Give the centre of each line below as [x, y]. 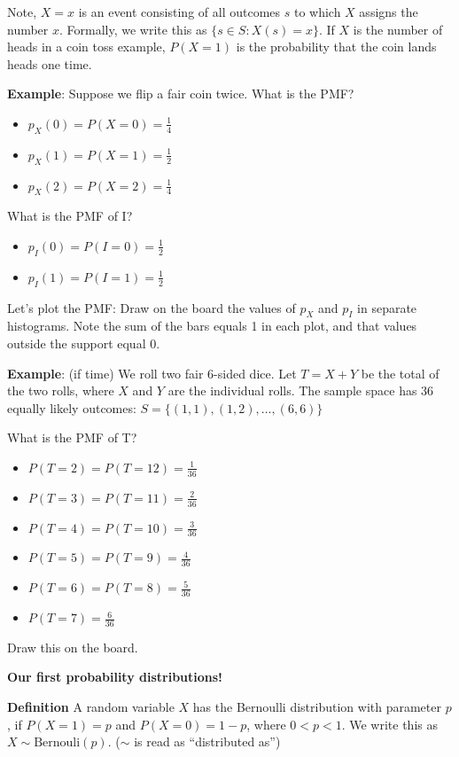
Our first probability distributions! [115, 677]
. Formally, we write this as [133, 29]
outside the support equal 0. [84, 343]
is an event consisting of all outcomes [179, 12]
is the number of [398, 29]
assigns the [389, 12]
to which [317, 12]
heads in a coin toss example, [86, 47]
